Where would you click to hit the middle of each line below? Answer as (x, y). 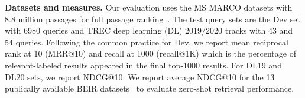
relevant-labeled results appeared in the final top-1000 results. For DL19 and (143, 65)
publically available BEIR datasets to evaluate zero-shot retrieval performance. (150, 88)
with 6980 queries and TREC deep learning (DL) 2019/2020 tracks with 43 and (149, 30)
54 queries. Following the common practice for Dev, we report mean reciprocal (147, 42)
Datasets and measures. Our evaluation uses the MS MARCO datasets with (149, 7)
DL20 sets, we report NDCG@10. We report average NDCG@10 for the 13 (140, 76)
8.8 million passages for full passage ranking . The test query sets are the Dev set (152, 19)
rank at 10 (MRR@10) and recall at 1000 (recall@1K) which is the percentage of (150, 53)
